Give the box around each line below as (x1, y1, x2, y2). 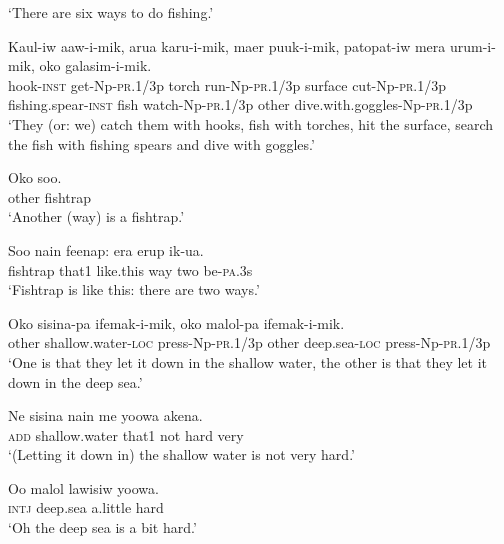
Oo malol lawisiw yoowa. (8, 477, 159, 498)
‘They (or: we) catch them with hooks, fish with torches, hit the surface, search (8, 113, 494, 134)
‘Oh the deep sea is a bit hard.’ (8, 517, 197, 538)
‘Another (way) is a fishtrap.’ (8, 206, 185, 227)
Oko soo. (8, 167, 62, 188)
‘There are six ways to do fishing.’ (8, 2, 214, 22)
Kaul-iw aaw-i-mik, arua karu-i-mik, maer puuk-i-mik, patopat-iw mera (8, 35, 446, 56)
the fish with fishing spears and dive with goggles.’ (8, 133, 315, 154)
